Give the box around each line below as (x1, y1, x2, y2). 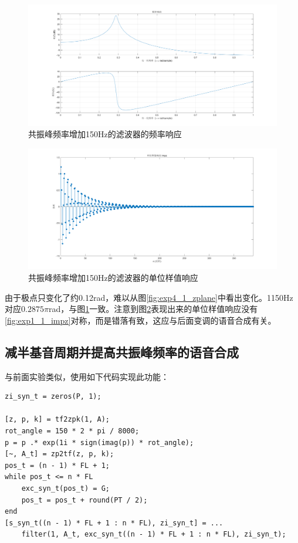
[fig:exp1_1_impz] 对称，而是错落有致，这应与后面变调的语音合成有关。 (5, 314, 276, 326)
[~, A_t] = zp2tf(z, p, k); (5, 450, 114, 459)
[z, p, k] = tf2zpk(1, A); (5, 415, 110, 424)
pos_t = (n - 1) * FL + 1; (5, 461, 110, 470)
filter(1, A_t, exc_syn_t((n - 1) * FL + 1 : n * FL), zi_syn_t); (21, 530, 286, 539)
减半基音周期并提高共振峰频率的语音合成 (5, 342, 239, 361)
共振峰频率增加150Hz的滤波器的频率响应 (28, 128, 182, 140)
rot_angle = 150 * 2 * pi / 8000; (5, 426, 140, 435)
